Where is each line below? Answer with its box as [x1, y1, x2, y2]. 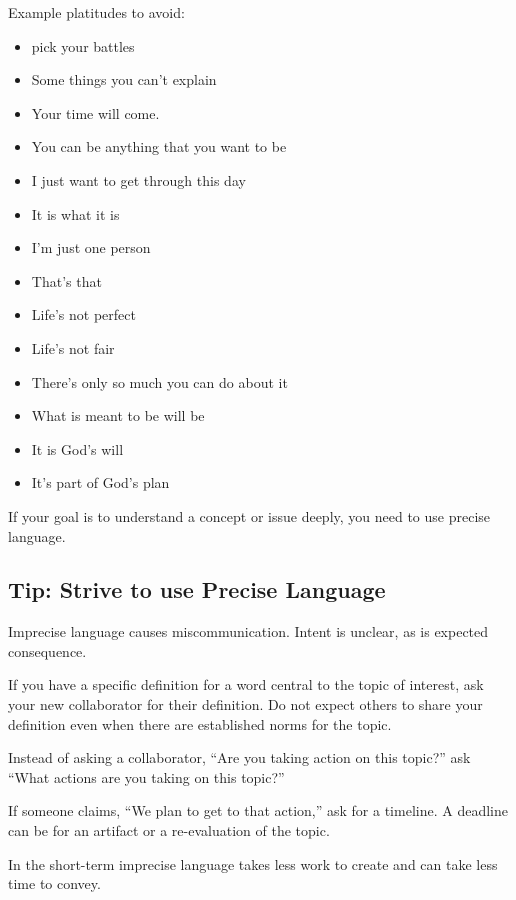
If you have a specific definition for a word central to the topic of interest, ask [8, 674, 484, 695]
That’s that [31, 270, 102, 291]
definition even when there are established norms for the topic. [8, 713, 392, 734]
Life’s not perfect [31, 304, 136, 325]
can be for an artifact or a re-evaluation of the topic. [8, 820, 330, 841]
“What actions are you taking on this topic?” [8, 766, 285, 787]
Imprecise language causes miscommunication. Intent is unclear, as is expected [8, 621, 489, 642]
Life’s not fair [31, 337, 115, 358]
